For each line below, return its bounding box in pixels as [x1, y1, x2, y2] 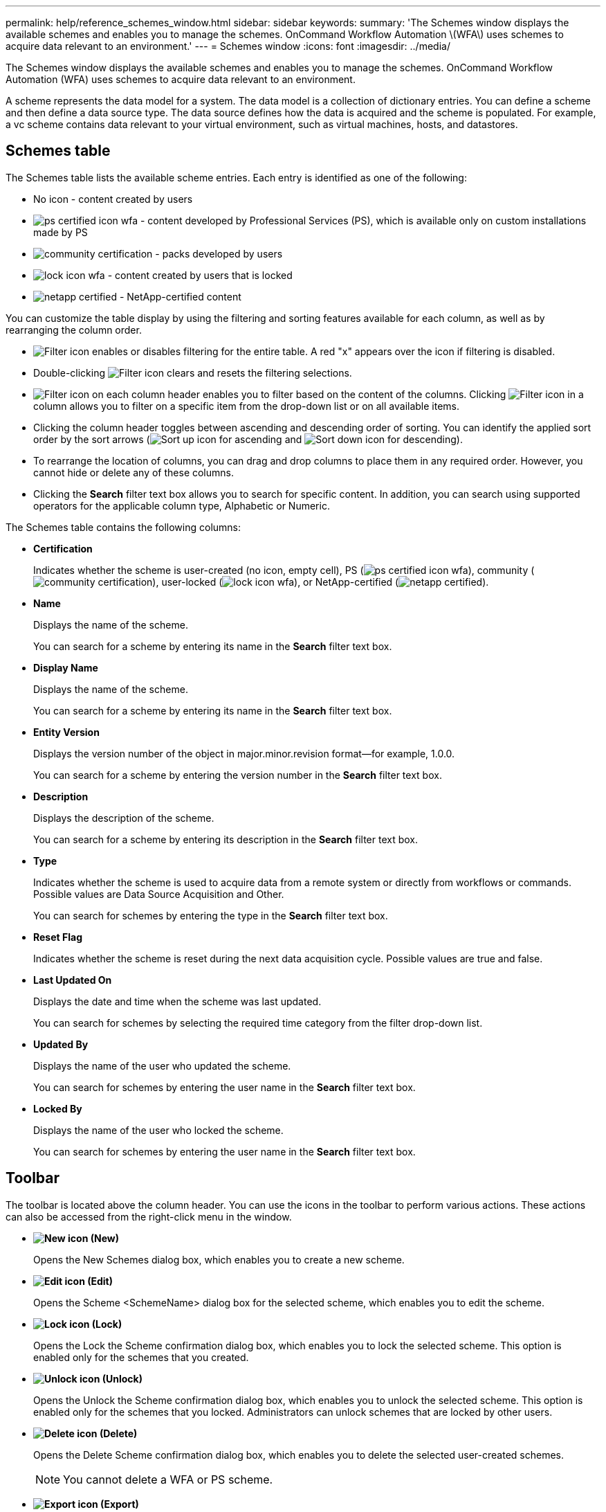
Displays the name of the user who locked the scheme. [33, 1124, 284, 1136]
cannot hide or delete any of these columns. [33, 466, 235, 478]
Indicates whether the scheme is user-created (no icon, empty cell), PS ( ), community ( [33, 564, 535, 576]
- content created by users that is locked [107, 269, 293, 281]
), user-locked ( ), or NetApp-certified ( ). [152, 575, 489, 588]
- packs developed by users [155, 247, 283, 260]
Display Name [33, 661, 98, 674]
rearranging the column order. [6, 323, 142, 336]
